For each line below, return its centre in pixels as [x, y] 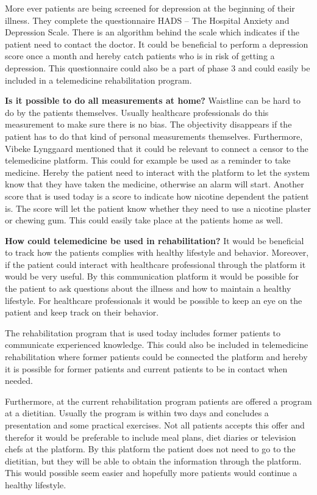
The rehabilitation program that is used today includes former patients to [143, 332]
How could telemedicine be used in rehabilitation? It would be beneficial [155, 240]
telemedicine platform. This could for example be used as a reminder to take [148, 160]
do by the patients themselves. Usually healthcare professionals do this [137, 112]
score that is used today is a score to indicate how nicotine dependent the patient [157, 196]
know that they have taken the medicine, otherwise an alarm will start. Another [155, 184]
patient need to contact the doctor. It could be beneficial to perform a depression [157, 44]
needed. [19, 381]
